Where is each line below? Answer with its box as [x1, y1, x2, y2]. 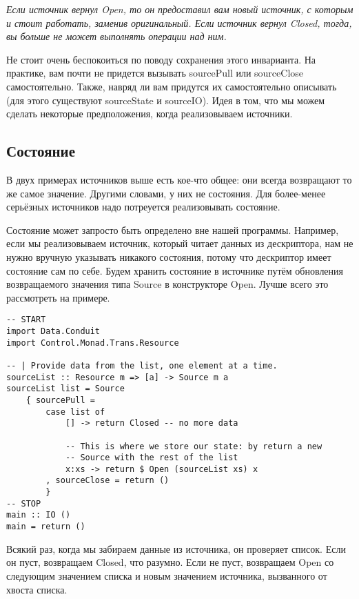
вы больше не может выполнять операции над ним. [6, 29, 227, 43]
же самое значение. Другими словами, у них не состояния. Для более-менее [6, 186, 326, 200]
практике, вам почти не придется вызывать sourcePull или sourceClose [6, 66, 304, 80]
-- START [6, 315, 46, 325]
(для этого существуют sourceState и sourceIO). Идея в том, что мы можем [6, 92, 325, 107]
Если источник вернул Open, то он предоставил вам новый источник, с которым [6, 2, 353, 16]
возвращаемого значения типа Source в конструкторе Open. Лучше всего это [6, 277, 329, 291]
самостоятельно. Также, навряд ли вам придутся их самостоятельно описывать [6, 79, 337, 93]
